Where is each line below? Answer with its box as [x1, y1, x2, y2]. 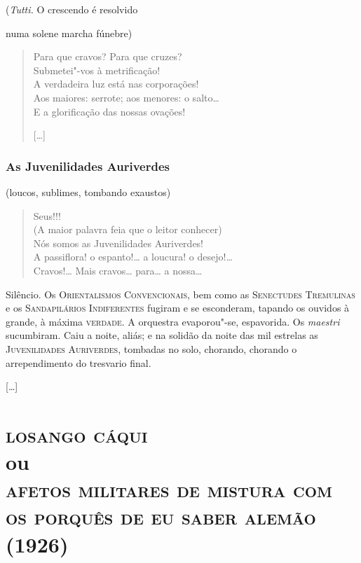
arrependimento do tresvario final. [6, 355, 151, 370]
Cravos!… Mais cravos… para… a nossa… [33, 263, 203, 277]
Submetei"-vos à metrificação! [33, 62, 161, 77]
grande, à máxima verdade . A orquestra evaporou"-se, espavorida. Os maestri [6, 314, 340, 328]
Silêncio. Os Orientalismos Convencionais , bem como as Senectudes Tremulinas [6, 286, 355, 301]
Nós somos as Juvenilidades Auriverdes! [33, 235, 204, 250]
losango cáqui [6, 419, 148, 448]
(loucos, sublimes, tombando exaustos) [6, 184, 171, 199]
